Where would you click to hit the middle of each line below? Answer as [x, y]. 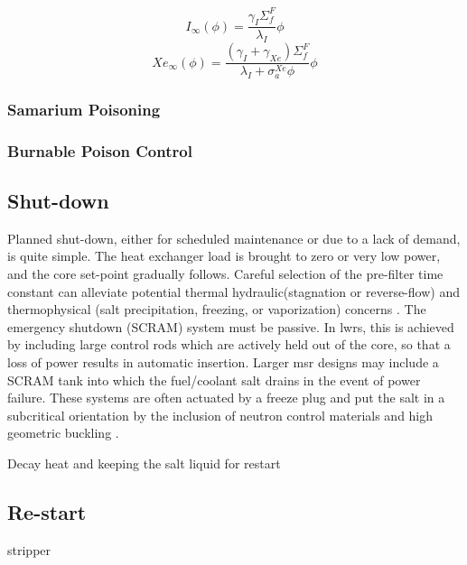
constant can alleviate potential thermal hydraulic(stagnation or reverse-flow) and [233, 291]
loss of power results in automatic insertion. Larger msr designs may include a [223, 362]
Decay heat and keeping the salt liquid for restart [144, 463]
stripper [29, 549]
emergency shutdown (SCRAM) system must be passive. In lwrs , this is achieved [231, 326]
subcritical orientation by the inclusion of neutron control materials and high [220, 415]
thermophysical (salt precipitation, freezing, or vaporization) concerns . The [217, 309]
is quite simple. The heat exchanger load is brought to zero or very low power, [224, 256]
